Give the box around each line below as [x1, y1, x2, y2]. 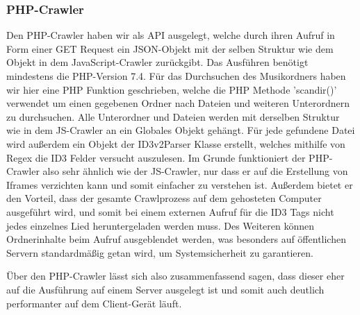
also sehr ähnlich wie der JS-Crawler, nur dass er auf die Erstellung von [42, 164, 348, 178]
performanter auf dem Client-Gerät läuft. [6, 296, 182, 310]
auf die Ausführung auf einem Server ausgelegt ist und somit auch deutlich [6, 282, 325, 296]
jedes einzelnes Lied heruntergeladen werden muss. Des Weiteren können [6, 218, 315, 232]
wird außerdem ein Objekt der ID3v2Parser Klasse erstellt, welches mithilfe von [6, 136, 345, 151]
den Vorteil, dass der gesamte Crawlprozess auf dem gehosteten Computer [6, 191, 322, 205]
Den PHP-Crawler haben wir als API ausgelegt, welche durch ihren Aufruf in [6, 28, 335, 42]
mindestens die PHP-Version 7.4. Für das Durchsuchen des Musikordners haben [6, 69, 346, 83]
